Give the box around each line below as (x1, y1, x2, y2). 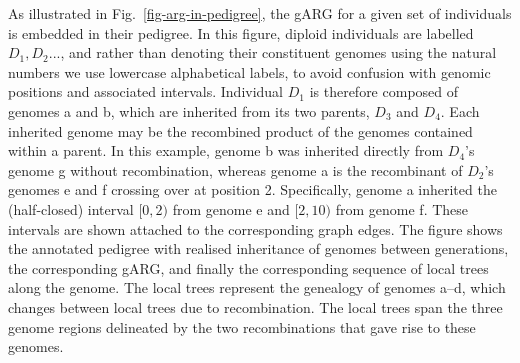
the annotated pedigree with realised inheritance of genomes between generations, (8, 238, 509, 259)
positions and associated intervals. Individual (8, 81, 284, 102)
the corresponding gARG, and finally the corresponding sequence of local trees (8, 257, 489, 278)
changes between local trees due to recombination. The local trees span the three (8, 296, 503, 317)
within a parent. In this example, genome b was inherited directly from (8, 140, 444, 161)
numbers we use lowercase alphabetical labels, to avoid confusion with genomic (8, 61, 491, 82)
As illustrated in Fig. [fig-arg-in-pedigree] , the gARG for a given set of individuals (8, 3, 512, 23)
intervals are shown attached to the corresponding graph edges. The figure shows (8, 218, 503, 239)
